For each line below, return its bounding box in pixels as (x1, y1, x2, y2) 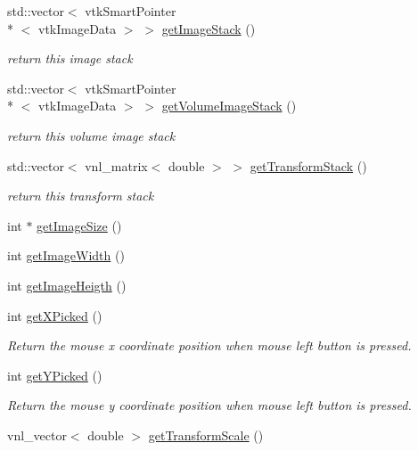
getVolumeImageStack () (161, 96, 297, 115)
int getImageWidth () (7, 246, 125, 265)
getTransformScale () (148, 425, 264, 444)
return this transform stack (7, 186, 154, 205)
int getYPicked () (7, 365, 102, 384)
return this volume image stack (7, 126, 176, 144)
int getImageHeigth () (7, 275, 127, 294)
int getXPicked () (7, 306, 102, 324)
